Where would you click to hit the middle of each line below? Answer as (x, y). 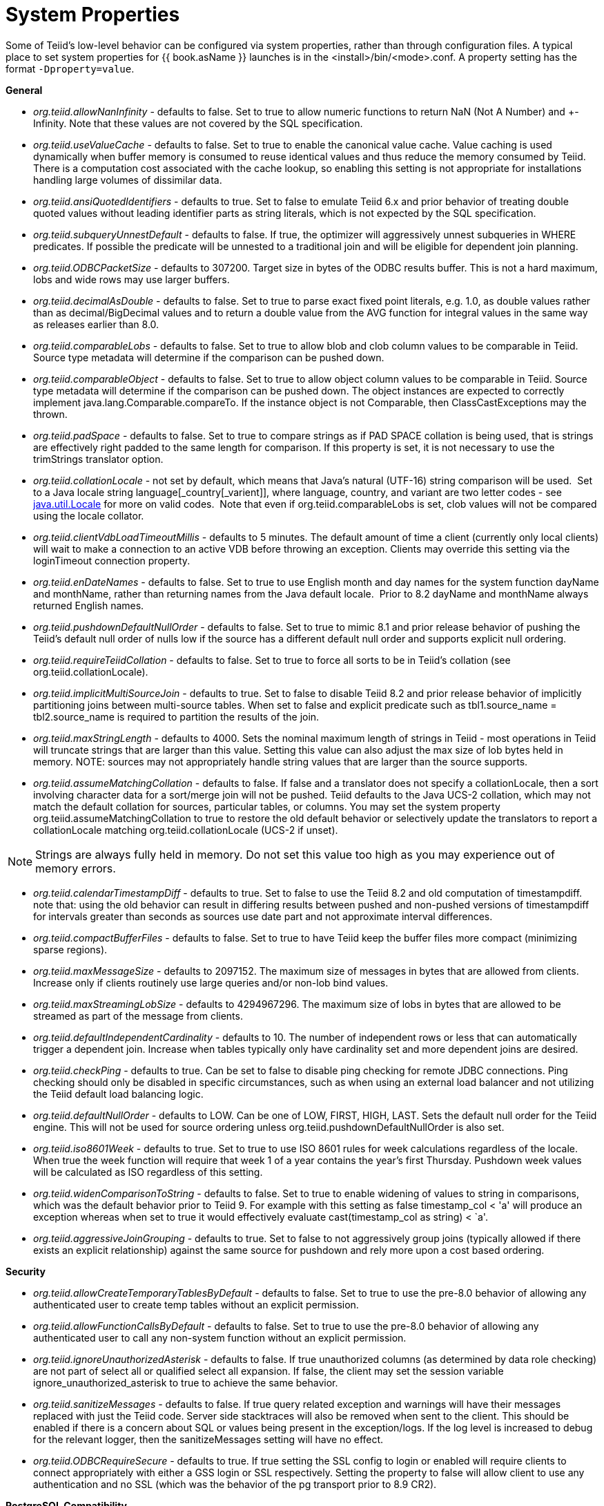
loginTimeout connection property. (112, 560)
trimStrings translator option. (98, 459)
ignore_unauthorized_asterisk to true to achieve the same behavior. (186, 1382)
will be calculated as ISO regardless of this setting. (148, 1172)
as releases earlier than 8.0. (96, 324)
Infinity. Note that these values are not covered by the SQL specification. (198, 123)
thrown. (50, 414)
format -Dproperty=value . (70, 68)
